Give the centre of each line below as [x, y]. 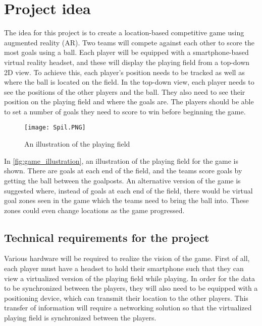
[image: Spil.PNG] [55, 128]
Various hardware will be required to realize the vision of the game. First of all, [127, 258]
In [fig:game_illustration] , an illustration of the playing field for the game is [121, 160]
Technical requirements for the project [107, 237]
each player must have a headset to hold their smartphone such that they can [124, 268]
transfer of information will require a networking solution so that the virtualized [128, 308]
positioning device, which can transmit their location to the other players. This [126, 298]
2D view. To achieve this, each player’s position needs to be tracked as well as [124, 72]
